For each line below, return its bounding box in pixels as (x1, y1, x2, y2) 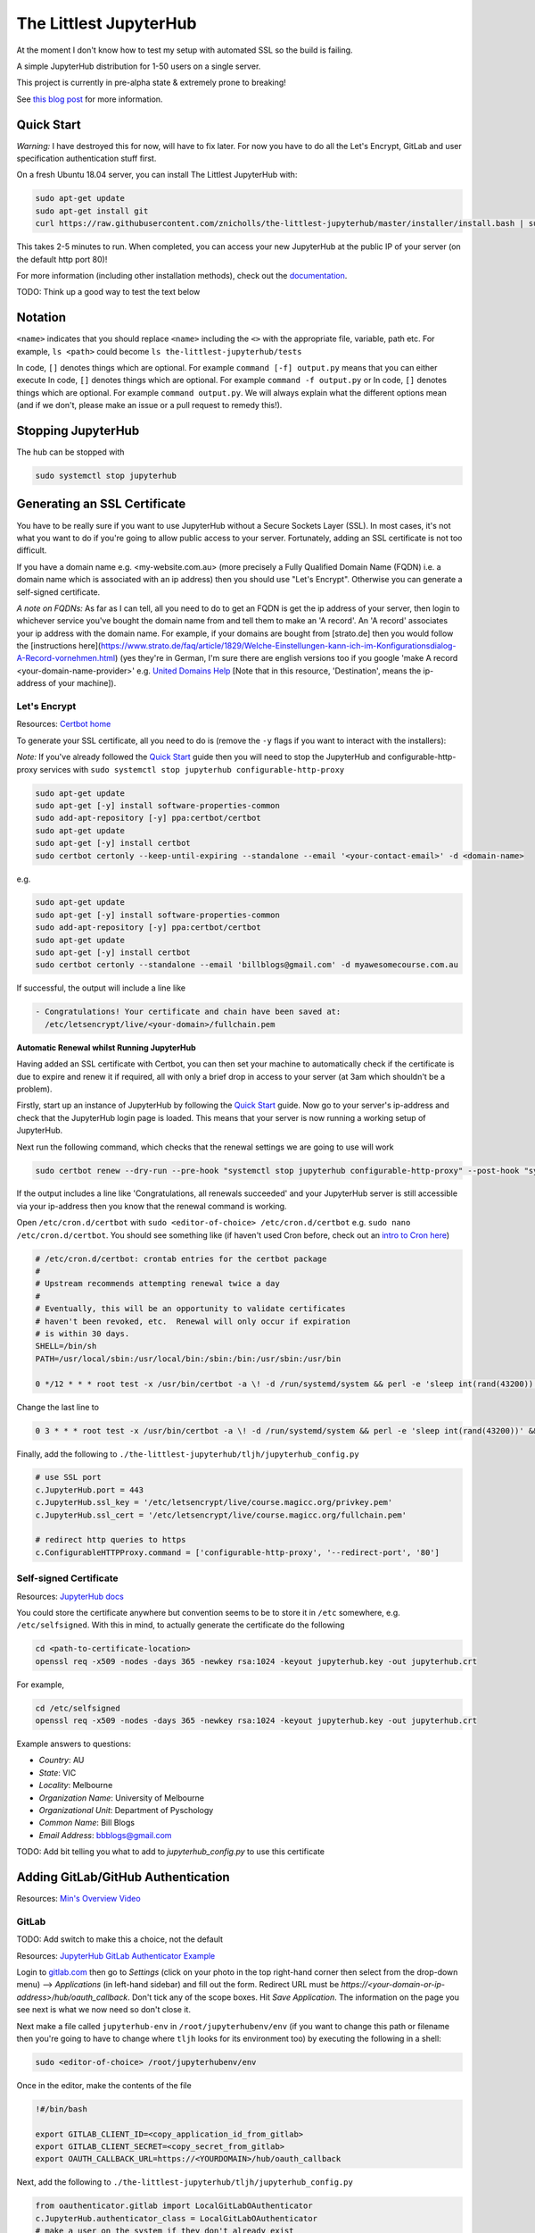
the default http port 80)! (16, 254, 108, 264)
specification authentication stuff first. (16, 153, 157, 164)
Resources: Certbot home (16, 719, 111, 730)
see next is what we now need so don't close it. (16, 2004, 192, 2015)
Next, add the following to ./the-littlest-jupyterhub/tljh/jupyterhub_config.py (16, 2177, 354, 2187)
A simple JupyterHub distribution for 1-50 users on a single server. (16, 61, 261, 71)
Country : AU (38, 1755, 85, 1766)
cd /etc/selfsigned (35, 1702, 120, 1713)
